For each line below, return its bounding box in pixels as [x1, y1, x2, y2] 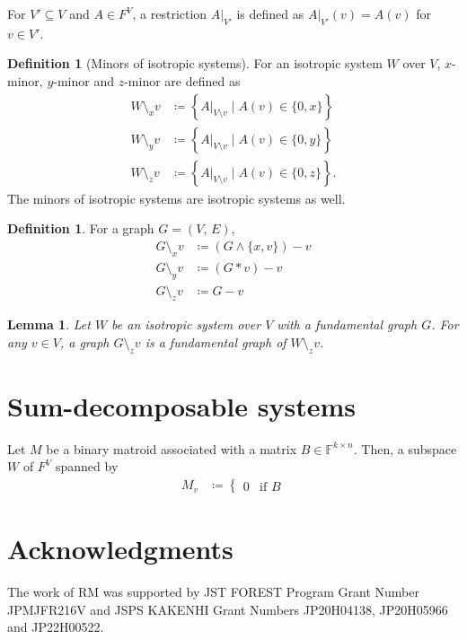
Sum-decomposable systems [7, 387, 356, 424]
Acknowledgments [7, 530, 233, 567]
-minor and [53, 71, 114, 90]
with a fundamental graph [277, 315, 418, 334]
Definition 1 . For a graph [7, 219, 154, 238]
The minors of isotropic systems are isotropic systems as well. [7, 188, 346, 207]
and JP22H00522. [7, 617, 104, 636]
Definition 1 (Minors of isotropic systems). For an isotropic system [7, 54, 383, 73]
